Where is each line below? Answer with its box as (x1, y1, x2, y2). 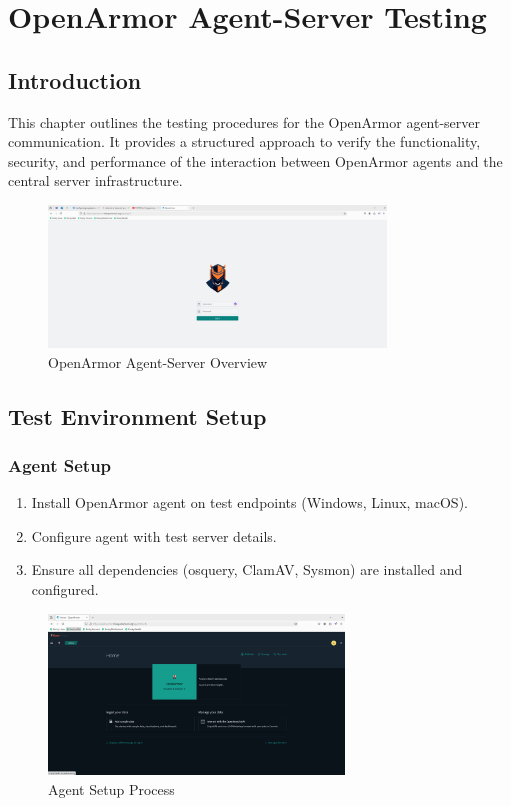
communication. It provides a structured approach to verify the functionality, (8, 131, 481, 152)
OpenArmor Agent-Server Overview (48, 351, 268, 372)
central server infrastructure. (8, 170, 183, 191)
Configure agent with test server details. (31, 525, 277, 546)
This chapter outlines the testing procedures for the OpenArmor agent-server (8, 111, 481, 132)
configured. (31, 579, 99, 600)
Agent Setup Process (48, 778, 175, 799)
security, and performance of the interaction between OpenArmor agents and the (8, 150, 503, 171)
